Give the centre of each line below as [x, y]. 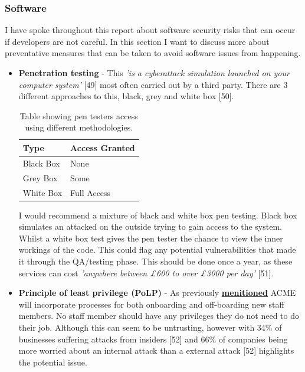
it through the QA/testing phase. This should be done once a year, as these [155, 261]
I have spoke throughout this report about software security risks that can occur [150, 30]
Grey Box [40, 177]
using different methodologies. [79, 127]
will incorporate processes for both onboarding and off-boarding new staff [151, 304]
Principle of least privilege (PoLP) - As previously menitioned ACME [157, 293]
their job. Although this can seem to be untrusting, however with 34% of [150, 327]
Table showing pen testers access [79, 115]
